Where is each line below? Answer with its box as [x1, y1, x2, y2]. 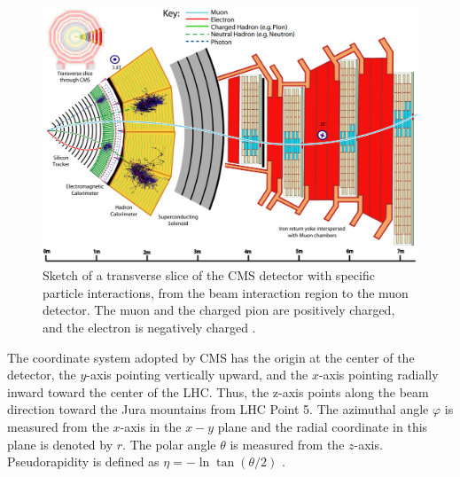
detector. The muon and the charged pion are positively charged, [43, 301, 395, 319]
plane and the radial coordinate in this [217, 417, 428, 435]
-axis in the [120, 417, 182, 435]
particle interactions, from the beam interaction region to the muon [43, 283, 409, 301]
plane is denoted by [7, 434, 113, 453]
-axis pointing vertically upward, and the [86, 365, 308, 384]
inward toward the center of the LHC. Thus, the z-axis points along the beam [7, 382, 429, 401]
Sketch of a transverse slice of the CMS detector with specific [43, 266, 375, 285]
